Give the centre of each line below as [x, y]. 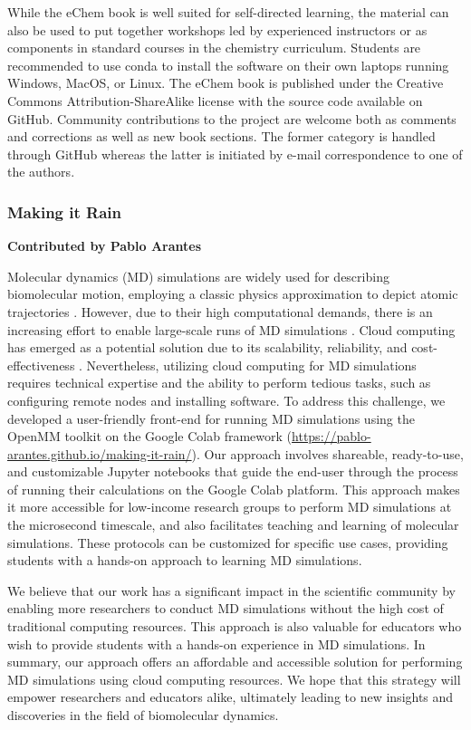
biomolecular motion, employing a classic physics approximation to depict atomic [233, 294]
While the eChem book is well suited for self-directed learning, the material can [228, 12]
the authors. [41, 172]
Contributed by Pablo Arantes [105, 246]
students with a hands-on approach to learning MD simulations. [185, 560]
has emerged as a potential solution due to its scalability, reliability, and [207, 347]
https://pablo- [332, 436]
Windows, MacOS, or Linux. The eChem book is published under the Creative [226, 83]
